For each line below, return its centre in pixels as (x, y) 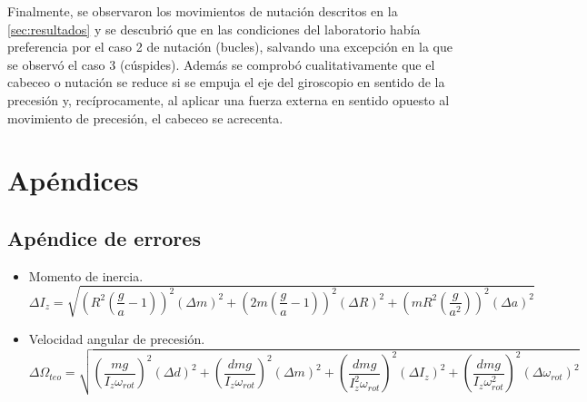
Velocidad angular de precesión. (117, 338)
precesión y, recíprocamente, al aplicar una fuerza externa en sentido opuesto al (229, 99)
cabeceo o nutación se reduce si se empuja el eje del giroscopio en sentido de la (226, 82)
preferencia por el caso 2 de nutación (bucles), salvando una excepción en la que (230, 47)
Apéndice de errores (104, 237)
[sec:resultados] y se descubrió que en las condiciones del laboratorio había (214, 29)
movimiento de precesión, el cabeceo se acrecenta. (145, 118)
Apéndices (73, 180)
